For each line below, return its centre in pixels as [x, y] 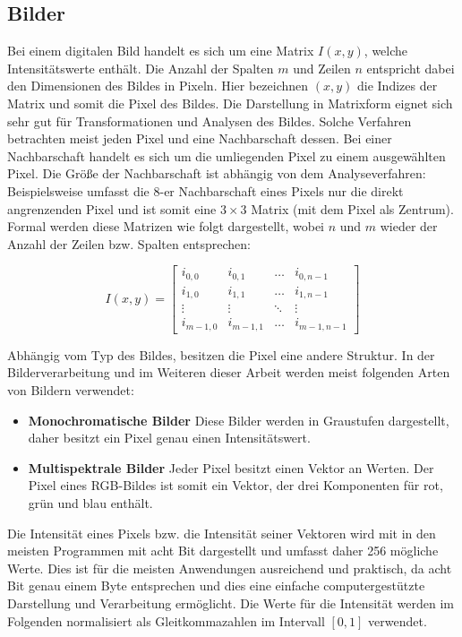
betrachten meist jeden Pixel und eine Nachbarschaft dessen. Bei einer [200, 138]
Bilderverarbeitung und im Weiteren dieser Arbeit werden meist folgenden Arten [229, 372]
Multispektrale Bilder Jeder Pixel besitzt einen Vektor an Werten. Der [231, 467]
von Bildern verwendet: [71, 390]
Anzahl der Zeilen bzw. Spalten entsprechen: [129, 243]
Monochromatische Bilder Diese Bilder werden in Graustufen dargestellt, [239, 420]
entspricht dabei [411, 68]
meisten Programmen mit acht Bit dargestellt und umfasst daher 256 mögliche [223, 551]
